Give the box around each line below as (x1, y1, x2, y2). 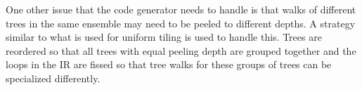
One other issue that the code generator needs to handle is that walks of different (6, 2, 356, 16)
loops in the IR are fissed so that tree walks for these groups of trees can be (6, 57, 332, 72)
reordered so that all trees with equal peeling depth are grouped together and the (6, 43, 356, 58)
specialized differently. (6, 70, 101, 85)
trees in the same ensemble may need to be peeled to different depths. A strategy (6, 15, 356, 30)
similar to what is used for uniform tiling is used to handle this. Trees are (6, 30, 322, 44)
